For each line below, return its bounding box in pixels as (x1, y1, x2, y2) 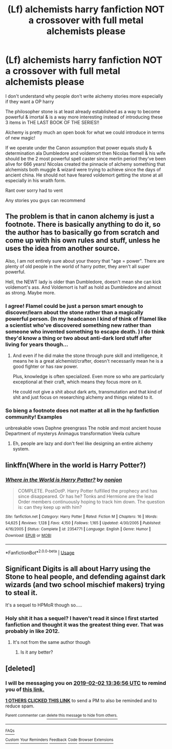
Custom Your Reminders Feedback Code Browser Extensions (5, 737, 114, 742)
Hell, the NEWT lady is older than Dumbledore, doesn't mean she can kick (5, 279, 161, 285)
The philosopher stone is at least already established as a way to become (5, 108, 160, 114)
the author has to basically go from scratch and (5, 228, 160, 237)
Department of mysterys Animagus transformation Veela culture (5, 430, 140, 437)
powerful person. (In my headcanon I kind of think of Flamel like (5, 315, 167, 322)
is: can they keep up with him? (17, 504, 82, 510)
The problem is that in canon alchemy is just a (5, 212, 155, 221)
